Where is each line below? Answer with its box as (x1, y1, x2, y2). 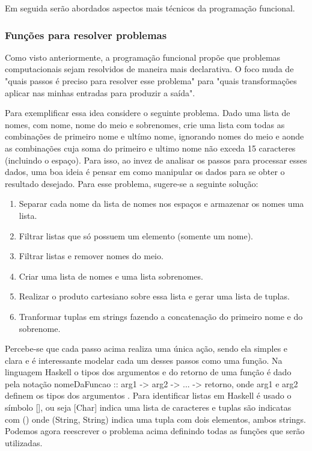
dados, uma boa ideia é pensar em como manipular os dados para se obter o (5, 165, 285, 178)
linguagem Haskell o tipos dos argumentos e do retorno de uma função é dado (5, 366, 292, 378)
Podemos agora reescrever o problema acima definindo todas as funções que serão (5, 425, 305, 437)
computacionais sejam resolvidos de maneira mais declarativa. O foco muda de (5, 63, 294, 75)
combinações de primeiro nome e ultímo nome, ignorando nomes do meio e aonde (5, 130, 304, 143)
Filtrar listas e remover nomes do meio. (19, 250, 164, 262)
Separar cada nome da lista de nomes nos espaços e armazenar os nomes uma (19, 197, 304, 210)
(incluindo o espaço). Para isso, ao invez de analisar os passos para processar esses (5, 153, 307, 166)
